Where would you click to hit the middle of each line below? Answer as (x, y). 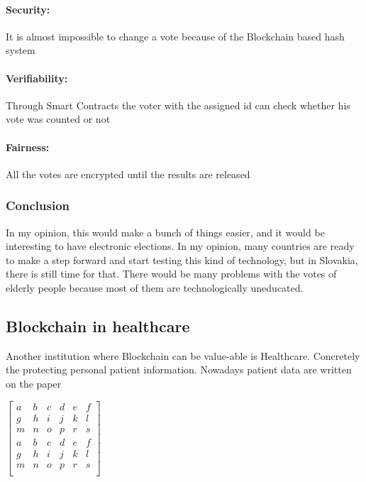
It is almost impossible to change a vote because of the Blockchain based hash (175, 36)
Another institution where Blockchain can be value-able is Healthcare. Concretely (183, 355)
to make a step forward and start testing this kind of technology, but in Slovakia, (182, 259)
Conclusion (38, 206)
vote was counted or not (58, 119)
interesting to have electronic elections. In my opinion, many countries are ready (180, 246)
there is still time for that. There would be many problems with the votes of (171, 274)
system (21, 50)
